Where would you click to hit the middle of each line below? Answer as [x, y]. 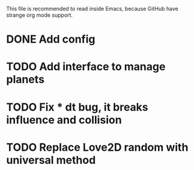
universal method [51, 160]
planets [26, 80]
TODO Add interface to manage [86, 67]
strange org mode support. [40, 15]
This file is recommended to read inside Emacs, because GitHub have [92, 9]
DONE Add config [51, 39]
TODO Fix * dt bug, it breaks [77, 107]
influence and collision [64, 120]
